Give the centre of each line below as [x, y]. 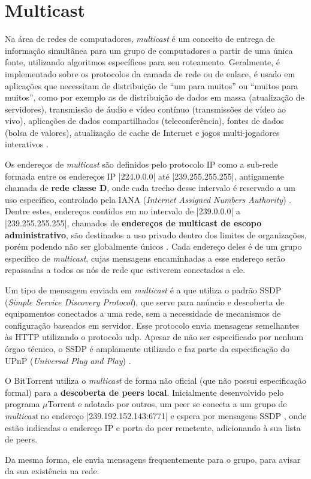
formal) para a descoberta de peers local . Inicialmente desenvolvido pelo [144, 392]
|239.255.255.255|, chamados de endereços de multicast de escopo [133, 223]
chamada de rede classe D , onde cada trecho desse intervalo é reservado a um [150, 188]
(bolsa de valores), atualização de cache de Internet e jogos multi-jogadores [142, 132]
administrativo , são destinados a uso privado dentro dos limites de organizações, [156, 234]
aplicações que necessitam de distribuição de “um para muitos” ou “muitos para [152, 85]
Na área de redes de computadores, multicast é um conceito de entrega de [140, 39]
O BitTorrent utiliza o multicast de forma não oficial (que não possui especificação [155, 381]
